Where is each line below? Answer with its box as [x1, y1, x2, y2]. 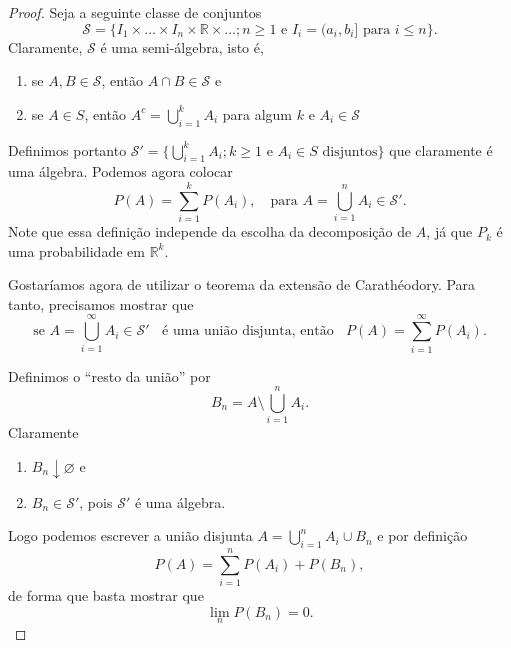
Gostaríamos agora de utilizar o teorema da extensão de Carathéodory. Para [8, 274, 476, 295]
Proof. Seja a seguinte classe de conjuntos [8, 2, 262, 22]
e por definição [377, 525, 468, 546]
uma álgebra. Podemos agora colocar [8, 161, 233, 182]
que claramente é [389, 139, 493, 160]
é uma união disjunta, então [162, 324, 334, 339]
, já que [426, 221, 473, 242]
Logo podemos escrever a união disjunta [8, 525, 253, 546]
